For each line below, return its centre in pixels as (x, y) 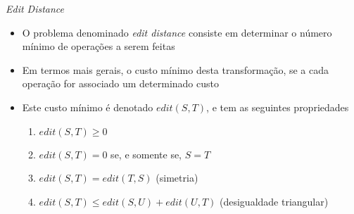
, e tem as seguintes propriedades (278, 107)
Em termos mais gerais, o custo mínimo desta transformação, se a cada (175, 69)
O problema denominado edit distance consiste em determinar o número (177, 32)
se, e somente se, (146, 154)
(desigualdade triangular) (274, 201)
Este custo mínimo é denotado (88, 107)
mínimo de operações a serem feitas (99, 46)
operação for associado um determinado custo (120, 83)
